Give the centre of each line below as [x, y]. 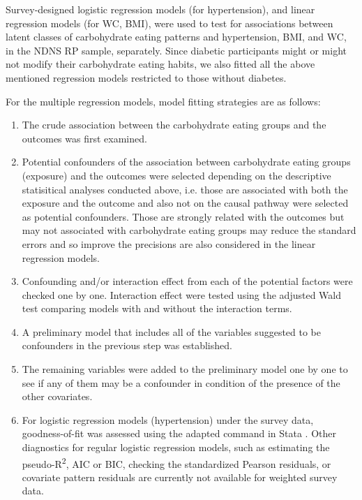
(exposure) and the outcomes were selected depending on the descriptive [176, 175]
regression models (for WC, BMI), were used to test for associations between [169, 23]
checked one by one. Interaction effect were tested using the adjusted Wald [181, 294]
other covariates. [57, 396]
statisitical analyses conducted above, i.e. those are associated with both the [185, 189]
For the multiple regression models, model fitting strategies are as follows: [163, 101]
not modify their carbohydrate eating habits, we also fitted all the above [160, 64]
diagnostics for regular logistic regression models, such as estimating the [176, 447]
